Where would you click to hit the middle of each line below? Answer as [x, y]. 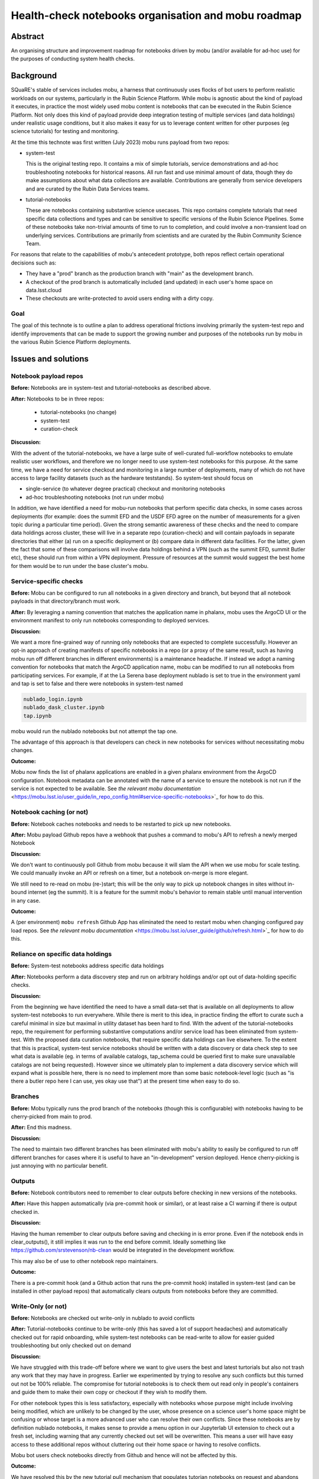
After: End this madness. [41, 1128]
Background [34, 76]
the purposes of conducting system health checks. [73, 59]
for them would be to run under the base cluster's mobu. [80, 566]
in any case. [26, 900]
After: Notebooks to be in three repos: [58, 399]
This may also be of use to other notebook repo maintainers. [84, 1261]
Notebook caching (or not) [50, 812]
